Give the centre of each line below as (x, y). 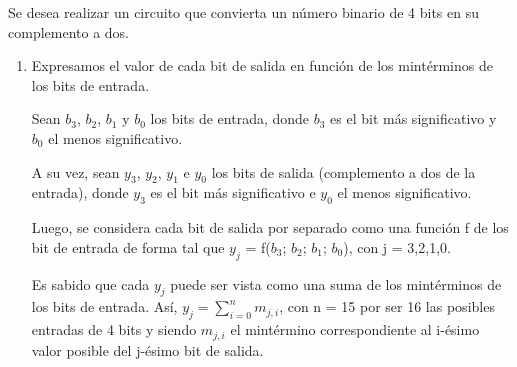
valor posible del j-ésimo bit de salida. (147, 349)
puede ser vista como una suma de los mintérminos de (336, 283)
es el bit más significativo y (413, 118)
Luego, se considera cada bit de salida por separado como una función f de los (270, 227)
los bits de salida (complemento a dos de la (343, 171)
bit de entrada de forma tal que (128, 246)
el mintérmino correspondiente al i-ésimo (355, 329)
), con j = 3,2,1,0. (397, 246)
